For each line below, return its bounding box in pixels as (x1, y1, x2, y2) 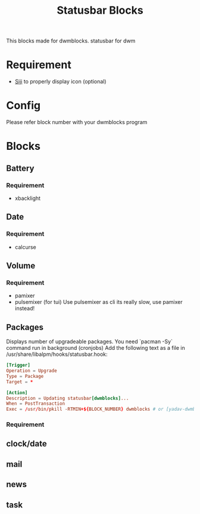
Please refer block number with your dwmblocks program (6, 119, 148, 126)
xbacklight (14, 195, 40, 202)
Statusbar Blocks (56, 4, 144, 17)
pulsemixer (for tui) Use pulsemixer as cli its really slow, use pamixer (14, 298, 183, 306)
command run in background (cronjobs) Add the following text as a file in (6, 344, 186, 352)
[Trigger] (6, 362, 31, 368)
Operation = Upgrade (6, 368, 58, 374)
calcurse (14, 243, 37, 251)
